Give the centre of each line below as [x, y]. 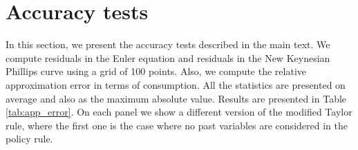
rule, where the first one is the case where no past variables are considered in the [177, 125]
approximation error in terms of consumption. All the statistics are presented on [176, 84]
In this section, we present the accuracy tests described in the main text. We [168, 44]
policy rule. [29, 139]
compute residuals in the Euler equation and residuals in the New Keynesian [168, 57]
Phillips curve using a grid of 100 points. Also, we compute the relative [156, 71]
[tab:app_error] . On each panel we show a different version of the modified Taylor [179, 112]
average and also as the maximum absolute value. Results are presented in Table [176, 98]
